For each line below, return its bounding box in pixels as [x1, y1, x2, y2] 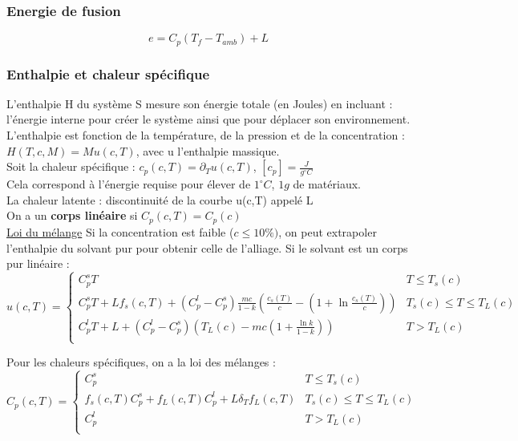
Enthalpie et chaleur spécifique [6, 63, 209, 83]
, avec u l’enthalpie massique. [136, 142, 280, 159]
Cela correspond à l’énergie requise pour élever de [6, 176, 251, 192]
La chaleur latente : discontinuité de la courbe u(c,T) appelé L [6, 191, 314, 208]
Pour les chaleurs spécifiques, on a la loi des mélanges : [6, 354, 276, 370]
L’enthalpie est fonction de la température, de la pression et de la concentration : [6, 127, 405, 144]
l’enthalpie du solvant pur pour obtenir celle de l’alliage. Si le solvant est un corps [6, 239, 408, 256]
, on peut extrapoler [278, 223, 377, 240]
